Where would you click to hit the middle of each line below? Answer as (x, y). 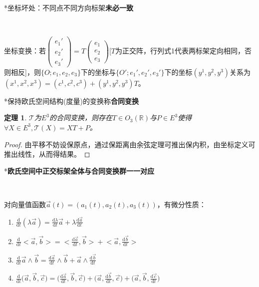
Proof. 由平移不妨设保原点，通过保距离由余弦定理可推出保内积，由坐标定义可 (130, 144)
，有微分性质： (181, 204)
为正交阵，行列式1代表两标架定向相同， (180, 51)
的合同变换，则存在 (81, 118)
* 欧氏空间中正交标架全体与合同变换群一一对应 (79, 170)
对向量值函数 (25, 204)
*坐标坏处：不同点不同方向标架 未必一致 (69, 7)
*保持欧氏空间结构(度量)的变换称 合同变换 (71, 101)
